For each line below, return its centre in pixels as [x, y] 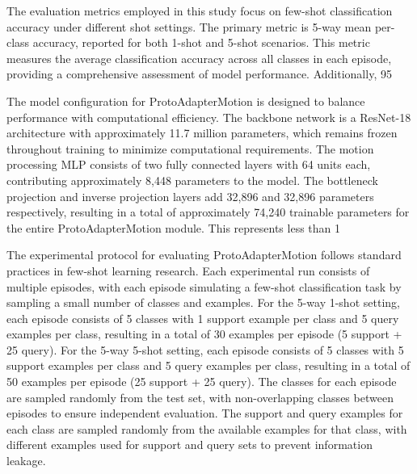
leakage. [26, 461]
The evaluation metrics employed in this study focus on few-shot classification [200, 10]
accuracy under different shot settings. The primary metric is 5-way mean [189, 26]
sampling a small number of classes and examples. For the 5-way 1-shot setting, [203, 302]
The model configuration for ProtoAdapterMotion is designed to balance [186, 101]
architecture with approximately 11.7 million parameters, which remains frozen [202, 133]
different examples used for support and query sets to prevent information [190, 445]
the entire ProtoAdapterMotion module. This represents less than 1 [173, 227]
